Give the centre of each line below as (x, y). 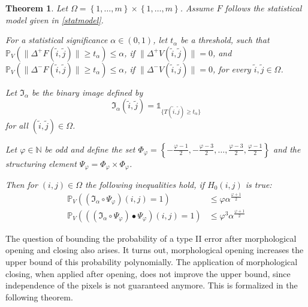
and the (287, 149)
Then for (22, 185)
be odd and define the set (90, 149)
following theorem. (39, 297)
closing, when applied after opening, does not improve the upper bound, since (148, 273)
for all (17, 125)
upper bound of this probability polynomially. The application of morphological (152, 262)
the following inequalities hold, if (145, 185)
